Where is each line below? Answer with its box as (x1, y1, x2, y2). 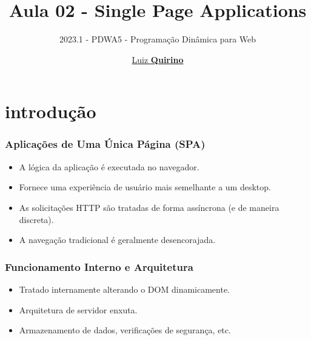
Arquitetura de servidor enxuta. (19, 303, 138, 316)
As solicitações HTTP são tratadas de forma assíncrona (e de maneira (19, 201, 279, 213)
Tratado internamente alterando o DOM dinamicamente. (19, 282, 230, 295)
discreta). (19, 213, 54, 225)
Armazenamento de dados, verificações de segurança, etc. (19, 324, 231, 336)
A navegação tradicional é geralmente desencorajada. (19, 233, 216, 246)
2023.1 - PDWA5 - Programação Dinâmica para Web (59, 33, 256, 45)
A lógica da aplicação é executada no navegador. (19, 160, 199, 173)
